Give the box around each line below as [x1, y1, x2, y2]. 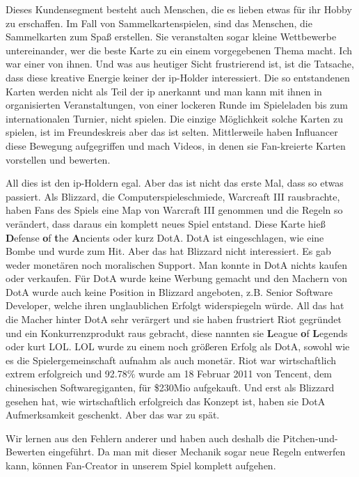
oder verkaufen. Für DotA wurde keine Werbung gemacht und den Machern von [6, 271, 348, 286]
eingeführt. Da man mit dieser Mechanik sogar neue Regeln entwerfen [48, 444, 346, 459]
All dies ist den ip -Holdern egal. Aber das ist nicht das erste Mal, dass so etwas [6, 175, 344, 190]
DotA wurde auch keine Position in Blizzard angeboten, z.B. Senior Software [6, 284, 333, 299]
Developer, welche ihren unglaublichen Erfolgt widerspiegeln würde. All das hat [6, 298, 344, 313]
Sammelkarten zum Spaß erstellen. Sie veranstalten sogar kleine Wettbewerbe [6, 29, 337, 44]
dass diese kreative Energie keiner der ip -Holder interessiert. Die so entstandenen [6, 70, 350, 84]
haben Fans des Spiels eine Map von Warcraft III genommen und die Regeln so [6, 203, 343, 217]
